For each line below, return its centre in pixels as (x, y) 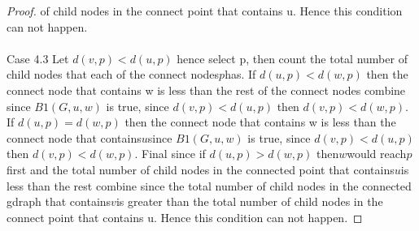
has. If (240, 74)
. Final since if (170, 154)
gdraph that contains (59, 201)
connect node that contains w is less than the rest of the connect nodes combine (206, 90)
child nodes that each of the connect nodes (113, 74)
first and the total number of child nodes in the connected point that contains (201, 169)
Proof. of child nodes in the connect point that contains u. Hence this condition (205, 11)
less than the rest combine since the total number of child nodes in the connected (209, 185)
